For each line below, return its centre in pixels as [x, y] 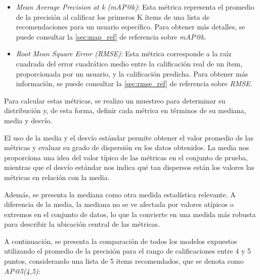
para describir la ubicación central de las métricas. [82, 224]
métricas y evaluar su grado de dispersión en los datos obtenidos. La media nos [127, 147]
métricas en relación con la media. [57, 177]
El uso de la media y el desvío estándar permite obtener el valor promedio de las [129, 137]
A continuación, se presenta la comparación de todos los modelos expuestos [121, 241]
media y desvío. [28, 120]
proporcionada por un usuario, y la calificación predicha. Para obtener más [132, 73]
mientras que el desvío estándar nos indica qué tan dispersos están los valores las [129, 167]
